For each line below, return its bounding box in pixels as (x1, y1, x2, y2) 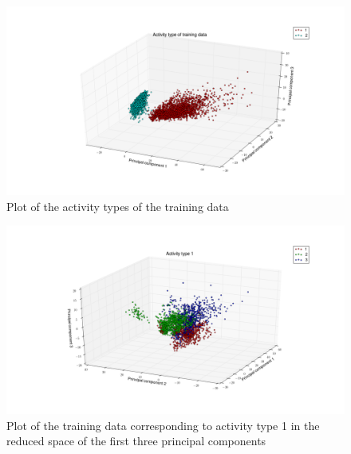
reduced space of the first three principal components (6, 432, 266, 449)
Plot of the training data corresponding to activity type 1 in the (6, 416, 320, 433)
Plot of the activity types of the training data (6, 197, 229, 214)
